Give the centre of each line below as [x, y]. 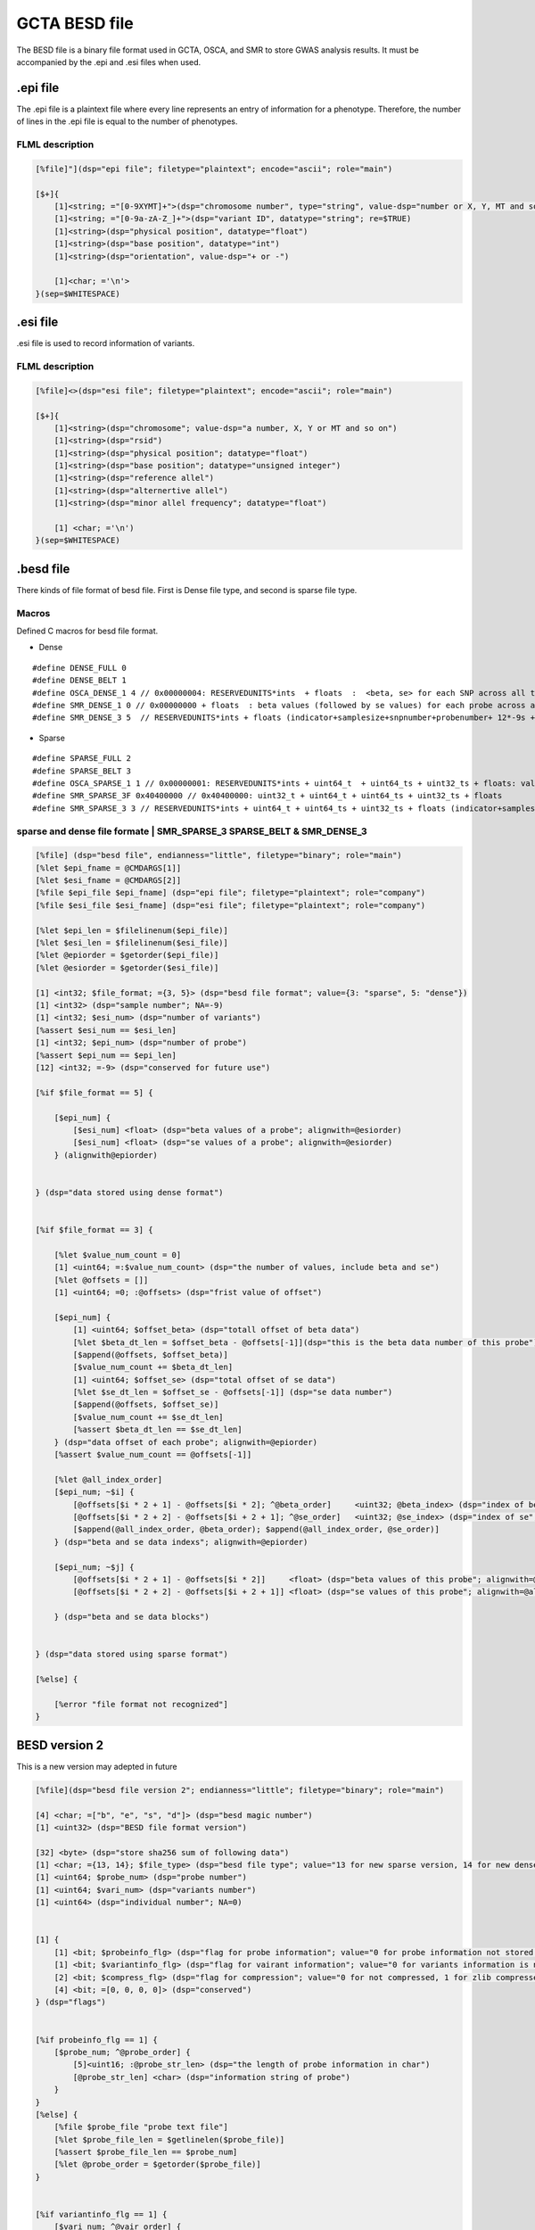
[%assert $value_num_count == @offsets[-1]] [153, 1455]
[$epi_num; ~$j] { [94, 1567]
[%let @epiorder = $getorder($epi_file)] [127, 955]
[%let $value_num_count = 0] [118, 1255]
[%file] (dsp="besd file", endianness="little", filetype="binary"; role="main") [219, 855]
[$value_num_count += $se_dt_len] [148, 1417]
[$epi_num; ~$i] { [94, 1492]
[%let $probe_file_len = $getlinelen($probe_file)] [169, 2139]
